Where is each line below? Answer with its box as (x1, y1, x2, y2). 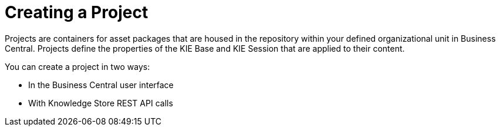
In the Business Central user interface (28, 79, 174, 90)
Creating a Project (5, 2, 148, 22)
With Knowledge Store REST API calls (28, 98, 173, 108)
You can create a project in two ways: (5, 61, 150, 72)
